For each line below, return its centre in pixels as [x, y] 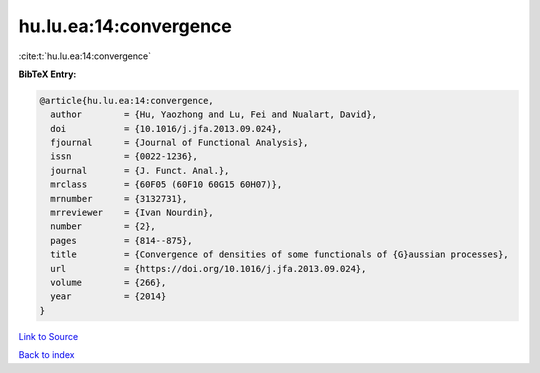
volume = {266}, [108, 282]
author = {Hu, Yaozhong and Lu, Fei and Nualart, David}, [214, 114]
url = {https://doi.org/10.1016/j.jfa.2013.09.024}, [208, 268]
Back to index [46, 355]
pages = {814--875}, [122, 240]
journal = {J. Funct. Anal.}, [140, 170]
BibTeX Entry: [47, 74]
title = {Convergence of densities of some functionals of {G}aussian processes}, [279, 254]
